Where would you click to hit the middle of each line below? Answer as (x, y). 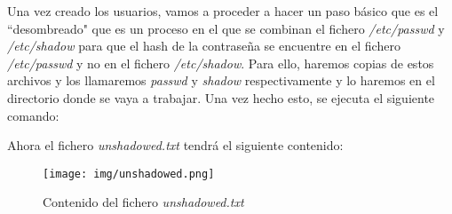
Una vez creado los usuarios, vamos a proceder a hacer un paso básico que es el (223, 11)
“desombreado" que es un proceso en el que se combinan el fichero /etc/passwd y (226, 28)
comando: (33, 115)
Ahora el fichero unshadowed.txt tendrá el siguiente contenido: (175, 145)
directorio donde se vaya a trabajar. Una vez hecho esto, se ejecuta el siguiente (221, 97)
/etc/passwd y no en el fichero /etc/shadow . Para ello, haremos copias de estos (221, 63)
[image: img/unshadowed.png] (129, 174)
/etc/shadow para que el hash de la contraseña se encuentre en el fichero (204, 46)
